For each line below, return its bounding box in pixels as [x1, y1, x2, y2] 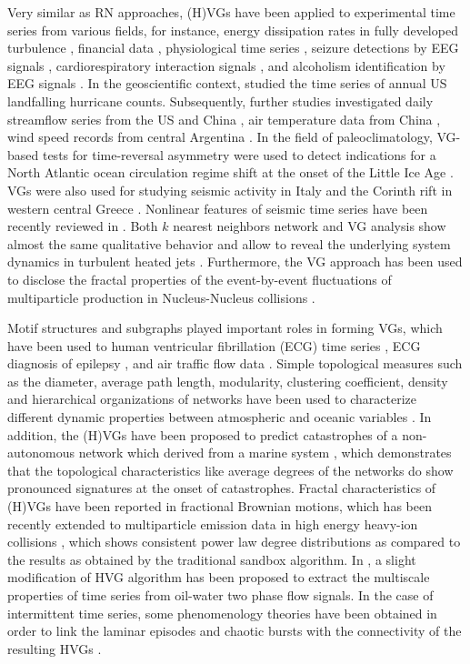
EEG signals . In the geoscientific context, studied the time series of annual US [7, 74, 447, 93]
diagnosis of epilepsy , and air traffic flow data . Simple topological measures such [7, 354, 463, 373]
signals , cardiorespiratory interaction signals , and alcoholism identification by [7, 55, 445, 75]
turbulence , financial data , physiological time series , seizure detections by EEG [7, 38, 459, 57]
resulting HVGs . [7, 639, 102, 658]
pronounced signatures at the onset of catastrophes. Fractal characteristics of [7, 478, 436, 498]
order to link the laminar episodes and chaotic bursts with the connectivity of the [7, 621, 462, 640]
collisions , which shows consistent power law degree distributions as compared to [7, 532, 461, 551]
